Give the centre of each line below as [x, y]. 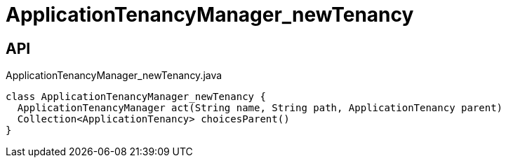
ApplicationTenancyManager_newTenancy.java [114, 76]
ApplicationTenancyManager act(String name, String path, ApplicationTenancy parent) [260, 108]
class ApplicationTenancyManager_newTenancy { [136, 97]
